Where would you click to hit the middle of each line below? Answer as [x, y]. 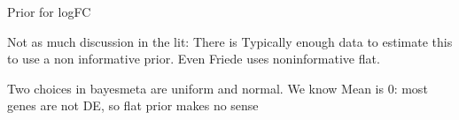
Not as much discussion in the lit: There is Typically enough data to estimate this [230, 41]
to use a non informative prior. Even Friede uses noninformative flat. [194, 59]
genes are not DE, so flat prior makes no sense [133, 105]
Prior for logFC [49, 11]
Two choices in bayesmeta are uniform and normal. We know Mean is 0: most [218, 88]
